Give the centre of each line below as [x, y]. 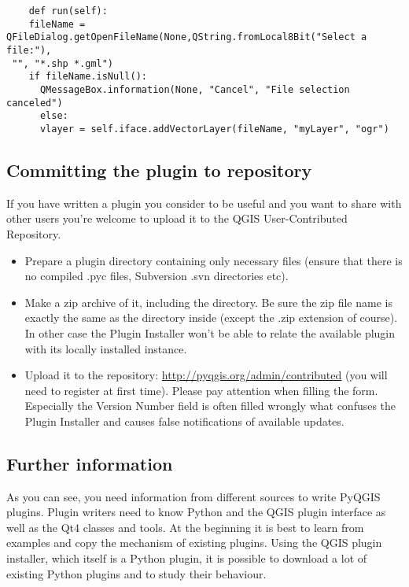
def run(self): [68, 11]
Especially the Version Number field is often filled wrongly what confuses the [210, 406]
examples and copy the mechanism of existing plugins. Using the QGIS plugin [194, 543]
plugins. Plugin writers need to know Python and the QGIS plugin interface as [196, 512]
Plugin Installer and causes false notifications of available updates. [184, 421]
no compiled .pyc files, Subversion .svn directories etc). [157, 276]
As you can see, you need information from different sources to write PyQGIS [193, 496]
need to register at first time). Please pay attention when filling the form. [201, 390]
